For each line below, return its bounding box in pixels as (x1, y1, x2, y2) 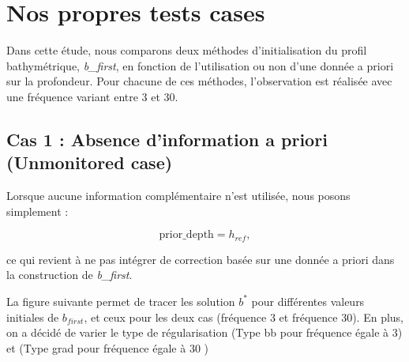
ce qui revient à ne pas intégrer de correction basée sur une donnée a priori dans (6, 251, 395, 267)
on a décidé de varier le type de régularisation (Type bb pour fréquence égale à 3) (6, 324, 403, 341)
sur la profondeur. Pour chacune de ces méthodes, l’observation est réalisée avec (6, 73, 392, 89)
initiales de (6, 308, 59, 325)
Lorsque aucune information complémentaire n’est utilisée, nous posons (6, 187, 351, 204)
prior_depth (159, 229, 214, 241)
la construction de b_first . (6, 266, 133, 283)
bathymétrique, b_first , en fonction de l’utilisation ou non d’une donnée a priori (6, 57, 394, 74)
